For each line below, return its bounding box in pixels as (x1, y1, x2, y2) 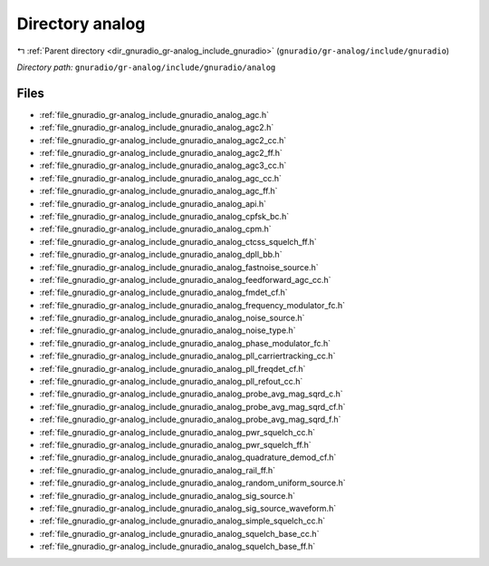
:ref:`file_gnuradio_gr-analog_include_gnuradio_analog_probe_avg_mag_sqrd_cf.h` (39, 401, 346, 412)
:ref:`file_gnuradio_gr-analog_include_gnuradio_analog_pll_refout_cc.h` (39, 376, 303, 387)
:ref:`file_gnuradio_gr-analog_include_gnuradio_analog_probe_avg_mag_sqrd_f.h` (39, 414, 341, 425)
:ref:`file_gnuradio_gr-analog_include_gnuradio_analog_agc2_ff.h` (39, 148, 283, 159)
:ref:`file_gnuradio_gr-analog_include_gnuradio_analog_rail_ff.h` (39, 464, 276, 475)
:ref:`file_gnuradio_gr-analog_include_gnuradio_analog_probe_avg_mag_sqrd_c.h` (39, 388, 343, 399)
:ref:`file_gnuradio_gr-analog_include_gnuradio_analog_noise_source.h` (39, 313, 305, 324)
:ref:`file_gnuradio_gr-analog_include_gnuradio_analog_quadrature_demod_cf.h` (39, 452, 337, 463)
